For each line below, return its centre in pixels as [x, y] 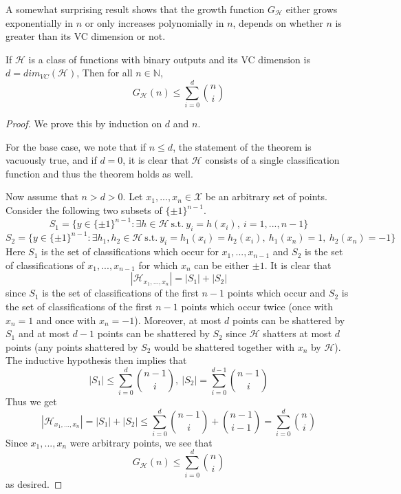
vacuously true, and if [51, 160]
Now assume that [42, 196]
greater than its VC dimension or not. [86, 36]
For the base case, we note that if [76, 146]
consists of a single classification [272, 160]
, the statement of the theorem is [242, 146]
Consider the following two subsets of [84, 210]
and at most [44, 333]
